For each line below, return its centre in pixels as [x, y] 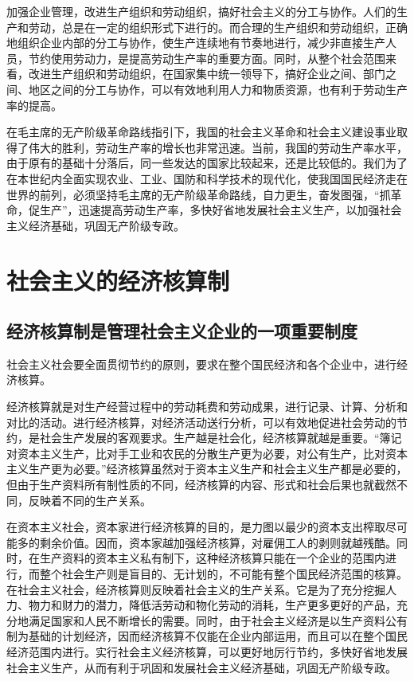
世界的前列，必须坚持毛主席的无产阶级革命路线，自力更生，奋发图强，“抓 [199, 194]
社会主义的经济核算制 [118, 280]
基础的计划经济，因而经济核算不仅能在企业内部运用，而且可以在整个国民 [218, 636]
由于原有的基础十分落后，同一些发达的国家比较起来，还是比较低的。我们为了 [207, 163]
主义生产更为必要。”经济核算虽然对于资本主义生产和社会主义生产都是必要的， [207, 469]
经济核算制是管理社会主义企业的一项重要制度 [182, 331]
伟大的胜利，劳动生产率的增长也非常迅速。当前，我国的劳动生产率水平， [218, 147]
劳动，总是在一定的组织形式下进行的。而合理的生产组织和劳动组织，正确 [218, 27]
